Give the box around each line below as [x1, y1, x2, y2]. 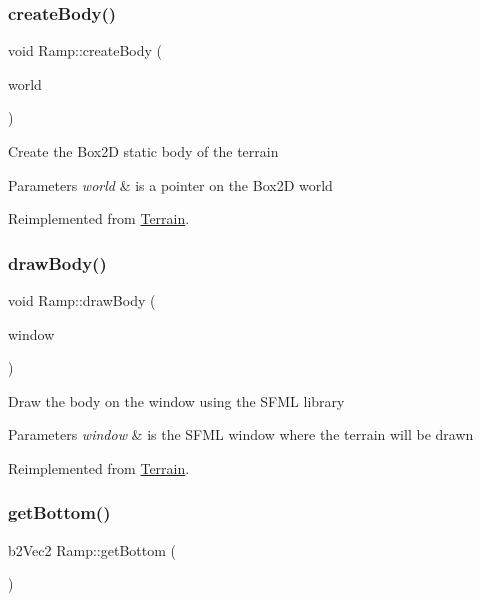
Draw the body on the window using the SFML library [8, 390, 345, 411]
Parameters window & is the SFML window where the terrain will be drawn [8, 424, 474, 445]
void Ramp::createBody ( [8, 40, 163, 61]
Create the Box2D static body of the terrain [8, 141, 279, 161]
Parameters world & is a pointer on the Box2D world [8, 174, 333, 195]
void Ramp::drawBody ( [8, 290, 156, 310]
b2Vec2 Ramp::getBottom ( [8, 539, 176, 560]
